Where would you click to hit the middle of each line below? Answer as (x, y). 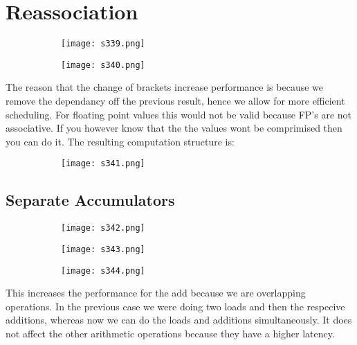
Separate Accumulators (90, 200)
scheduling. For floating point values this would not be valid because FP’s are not (179, 114)
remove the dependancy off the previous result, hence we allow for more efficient (175, 101)
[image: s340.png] (103, 65)
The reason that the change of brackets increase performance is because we (165, 87)
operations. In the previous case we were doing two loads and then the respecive (175, 306)
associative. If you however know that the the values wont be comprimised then (174, 128)
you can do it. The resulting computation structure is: (120, 141)
